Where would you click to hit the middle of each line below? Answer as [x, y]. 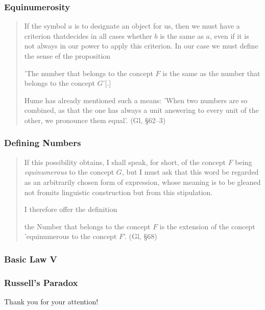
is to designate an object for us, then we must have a [157, 26]
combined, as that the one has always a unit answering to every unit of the [141, 110]
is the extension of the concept [207, 226]
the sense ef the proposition [67, 56]
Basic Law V [31, 259]
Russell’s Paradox [41, 282]
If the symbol [45, 26]
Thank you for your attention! [51, 301]
